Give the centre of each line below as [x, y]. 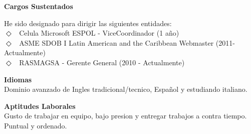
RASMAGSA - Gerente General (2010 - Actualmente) [102, 62]
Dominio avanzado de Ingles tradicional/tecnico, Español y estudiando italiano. [126, 89]
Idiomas [18, 79]
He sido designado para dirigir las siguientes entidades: [88, 23]
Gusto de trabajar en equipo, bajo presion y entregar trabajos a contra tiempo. [125, 116]
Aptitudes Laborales [40, 106]
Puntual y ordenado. [36, 125]
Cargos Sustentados [39, 6]
